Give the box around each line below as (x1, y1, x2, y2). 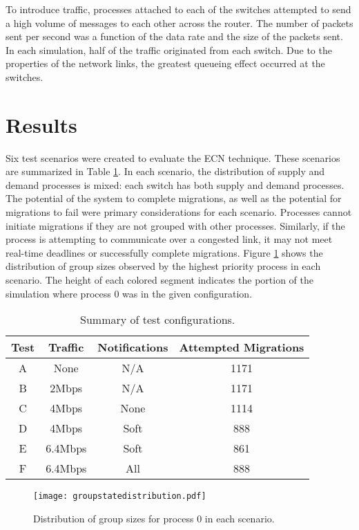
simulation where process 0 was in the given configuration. (6, 286, 253, 300)
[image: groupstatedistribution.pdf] (33, 491, 206, 502)
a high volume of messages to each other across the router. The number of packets (6, 15, 353, 30)
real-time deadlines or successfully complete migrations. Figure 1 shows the (6, 245, 323, 259)
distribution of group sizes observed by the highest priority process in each (6, 259, 321, 273)
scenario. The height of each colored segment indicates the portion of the (6, 273, 313, 287)
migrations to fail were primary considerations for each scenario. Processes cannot (6, 205, 352, 219)
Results (6, 110, 77, 138)
